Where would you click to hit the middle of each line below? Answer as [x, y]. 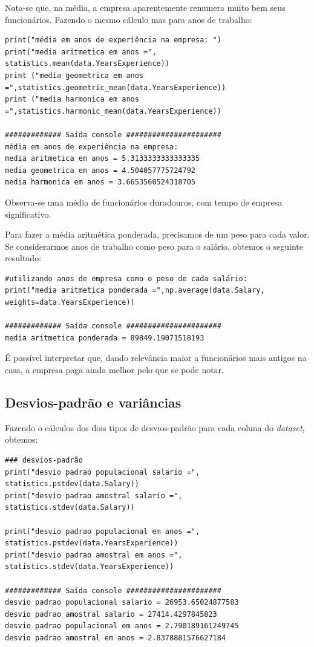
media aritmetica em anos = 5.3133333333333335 [103, 159]
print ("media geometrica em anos [74, 75]
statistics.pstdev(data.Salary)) [72, 484]
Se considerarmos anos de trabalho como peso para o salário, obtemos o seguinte [154, 246]
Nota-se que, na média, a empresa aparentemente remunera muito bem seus [145, 7]
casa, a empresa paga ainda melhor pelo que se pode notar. [114, 370]
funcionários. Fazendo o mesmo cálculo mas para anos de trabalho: [129, 19]
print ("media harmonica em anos [72, 99]
